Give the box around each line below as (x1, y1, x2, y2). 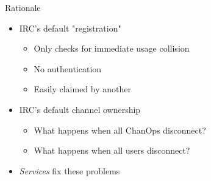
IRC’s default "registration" (19, 21, 121, 34)
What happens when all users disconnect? (34, 144, 190, 157)
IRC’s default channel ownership (19, 103, 141, 115)
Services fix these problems (19, 164, 120, 177)
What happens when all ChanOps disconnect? (34, 123, 206, 136)
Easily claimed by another (34, 83, 131, 95)
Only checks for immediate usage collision (34, 42, 190, 55)
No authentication (34, 62, 102, 75)
